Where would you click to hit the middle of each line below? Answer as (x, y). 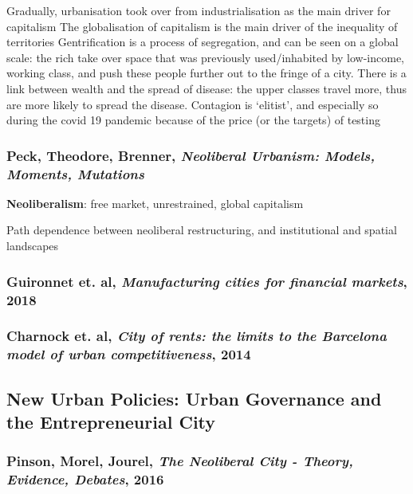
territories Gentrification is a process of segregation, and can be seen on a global (203, 42)
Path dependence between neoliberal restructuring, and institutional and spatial (202, 230)
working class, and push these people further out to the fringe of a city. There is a (206, 73)
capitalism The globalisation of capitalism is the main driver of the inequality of (202, 26)
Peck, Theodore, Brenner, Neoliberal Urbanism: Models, (191, 155)
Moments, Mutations (75, 173)
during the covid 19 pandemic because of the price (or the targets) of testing (193, 120)
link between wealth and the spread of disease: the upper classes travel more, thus (206, 88)
